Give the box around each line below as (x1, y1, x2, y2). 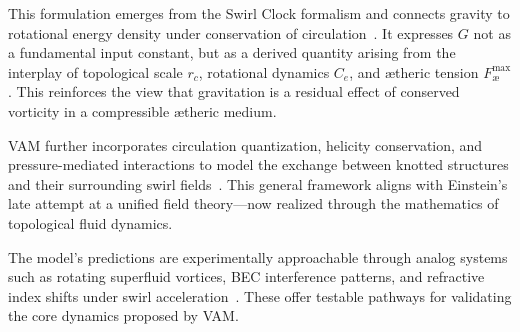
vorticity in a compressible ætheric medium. (8, 100, 277, 121)
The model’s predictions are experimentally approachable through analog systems (8, 246, 508, 267)
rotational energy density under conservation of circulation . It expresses (8, 22, 454, 43)
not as (473, 22, 511, 43)
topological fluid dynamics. (8, 212, 173, 233)
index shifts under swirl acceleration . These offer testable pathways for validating (8, 285, 512, 306)
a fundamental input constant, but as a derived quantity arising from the (8, 42, 456, 63)
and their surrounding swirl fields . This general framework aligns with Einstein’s (8, 173, 508, 194)
